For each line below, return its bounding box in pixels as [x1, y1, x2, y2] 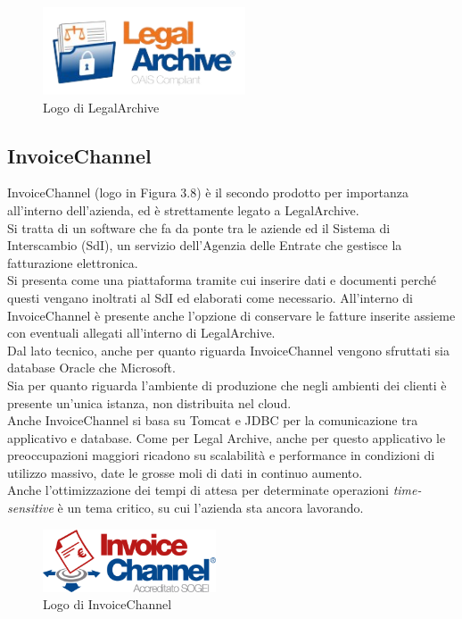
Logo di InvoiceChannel [43, 595, 172, 614]
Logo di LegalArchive [43, 97, 160, 116]
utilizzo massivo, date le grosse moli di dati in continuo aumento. [7, 463, 363, 481]
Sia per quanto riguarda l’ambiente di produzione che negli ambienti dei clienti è [7, 375, 447, 394]
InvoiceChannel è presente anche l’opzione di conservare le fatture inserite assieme [7, 305, 456, 324]
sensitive [7, 498, 54, 517]
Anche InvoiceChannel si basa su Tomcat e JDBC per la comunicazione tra [7, 411, 418, 430]
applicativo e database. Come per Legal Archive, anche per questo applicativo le [7, 428, 446, 447]
